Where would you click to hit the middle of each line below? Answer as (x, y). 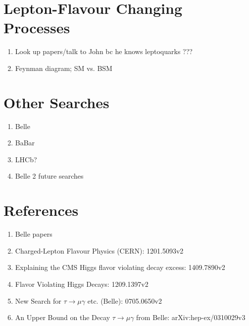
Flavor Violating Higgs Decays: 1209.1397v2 (82, 284)
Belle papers (34, 234)
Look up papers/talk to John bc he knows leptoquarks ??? (104, 51)
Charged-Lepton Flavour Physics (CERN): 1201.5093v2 (99, 250)
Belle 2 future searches (49, 176)
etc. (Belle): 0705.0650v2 (125, 300)
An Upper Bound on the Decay (63, 317)
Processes (37, 28)
